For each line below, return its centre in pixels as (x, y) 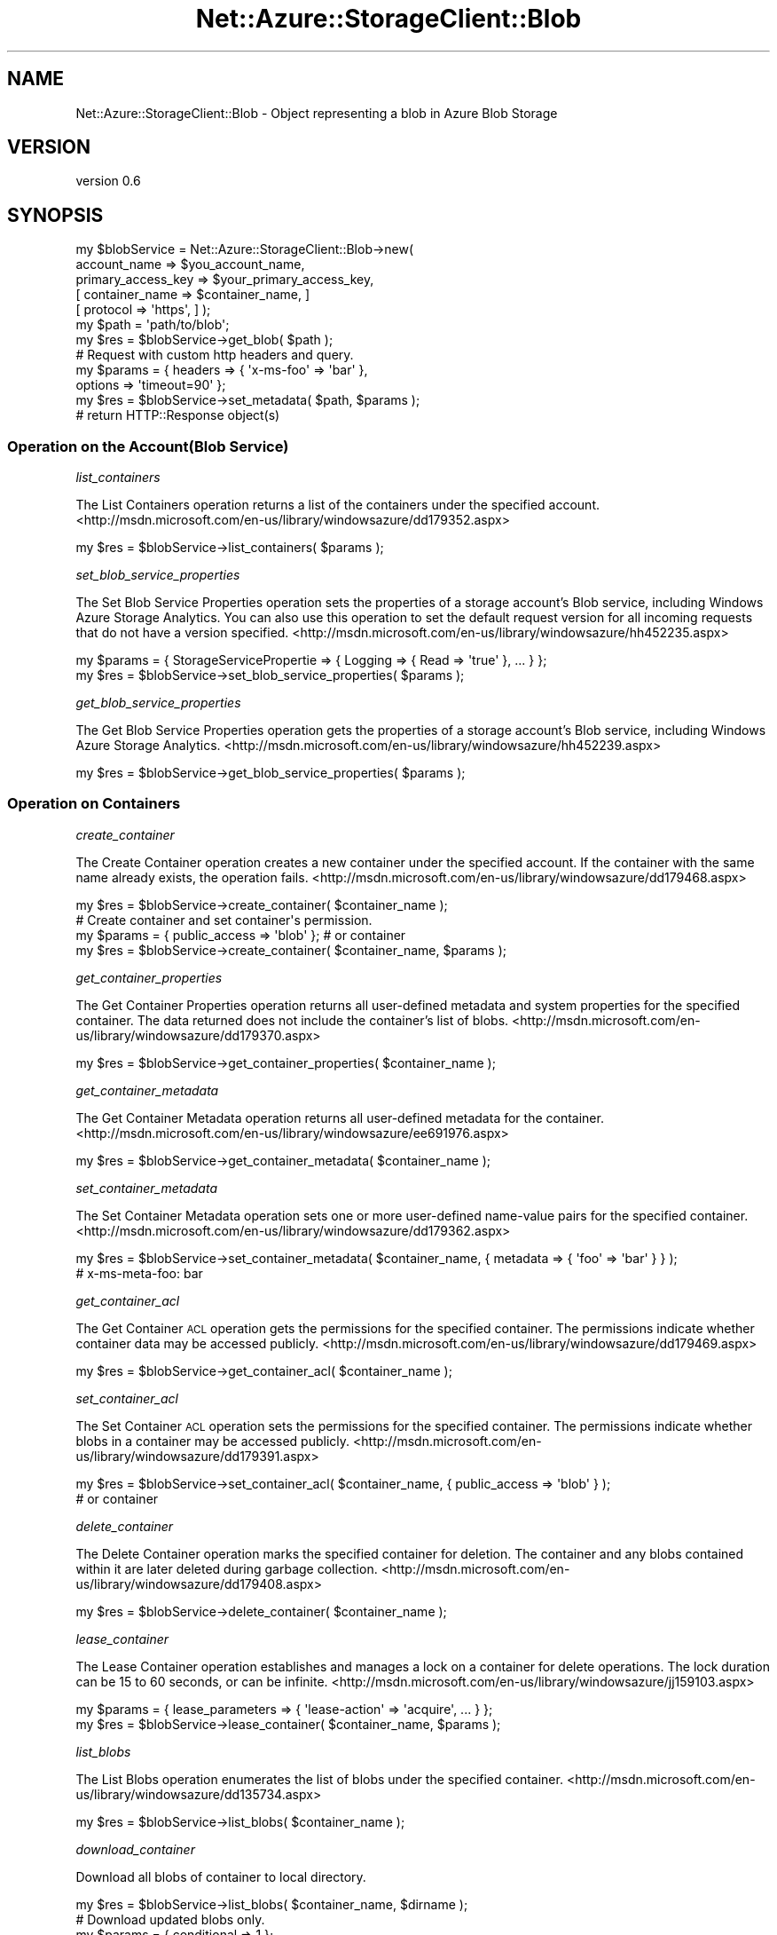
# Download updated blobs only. (170, 1919)
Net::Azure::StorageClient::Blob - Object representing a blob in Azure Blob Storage (317, 113)
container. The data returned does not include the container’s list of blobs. (292, 1020)
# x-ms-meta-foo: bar (139, 1273)
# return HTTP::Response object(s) (178, 415)
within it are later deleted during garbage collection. (227, 1568)
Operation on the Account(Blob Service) (148, 446)
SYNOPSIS (55, 215)
